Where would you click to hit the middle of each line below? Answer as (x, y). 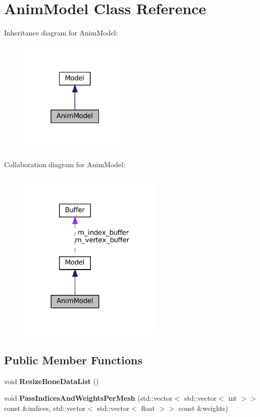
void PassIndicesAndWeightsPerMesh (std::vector (88, 398)
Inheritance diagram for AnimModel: (61, 33)
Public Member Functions (73, 359)
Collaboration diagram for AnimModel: (65, 164)
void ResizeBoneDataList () (51, 381)
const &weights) (203, 408)
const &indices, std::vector (45, 408)
